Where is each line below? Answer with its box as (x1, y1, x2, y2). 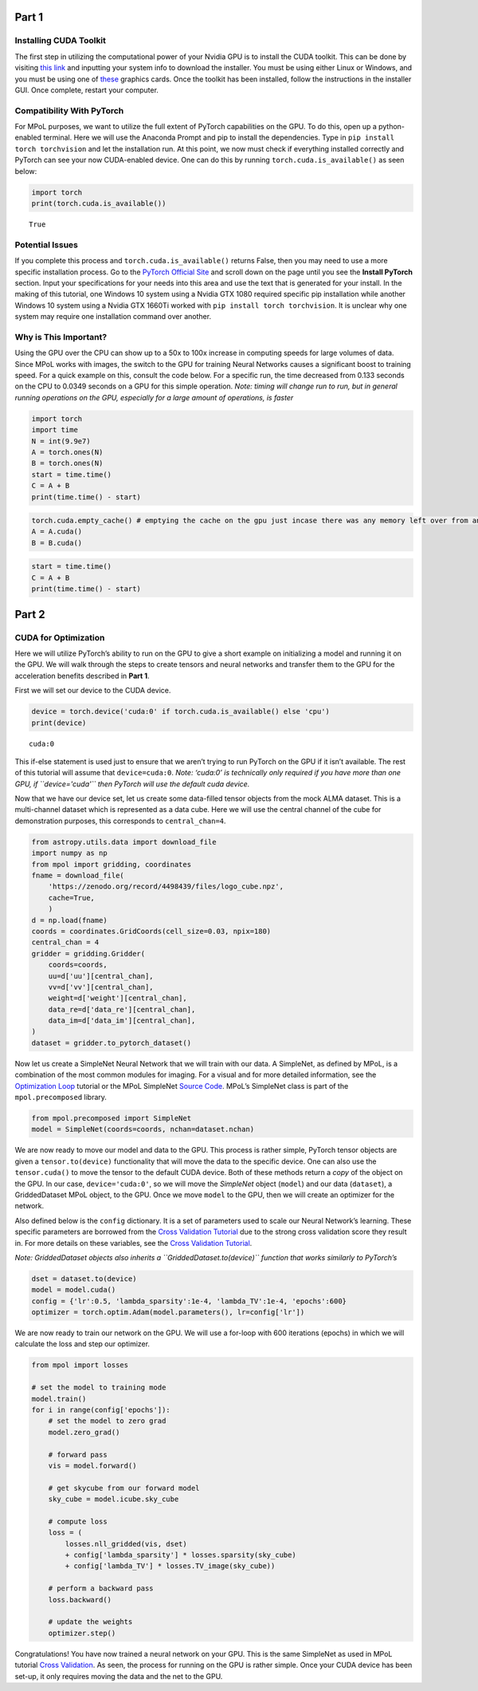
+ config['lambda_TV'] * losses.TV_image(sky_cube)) (65, 1562, 276, 1571)
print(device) (31, 718, 87, 727)
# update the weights (48, 1618, 133, 1626)
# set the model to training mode (31, 1383, 167, 1392)
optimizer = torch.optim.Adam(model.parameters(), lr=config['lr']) (31, 1308, 305, 1317)
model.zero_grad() (48, 1428, 120, 1437)
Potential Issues (14, 239, 79, 250)
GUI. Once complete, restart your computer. (14, 85, 159, 95)
